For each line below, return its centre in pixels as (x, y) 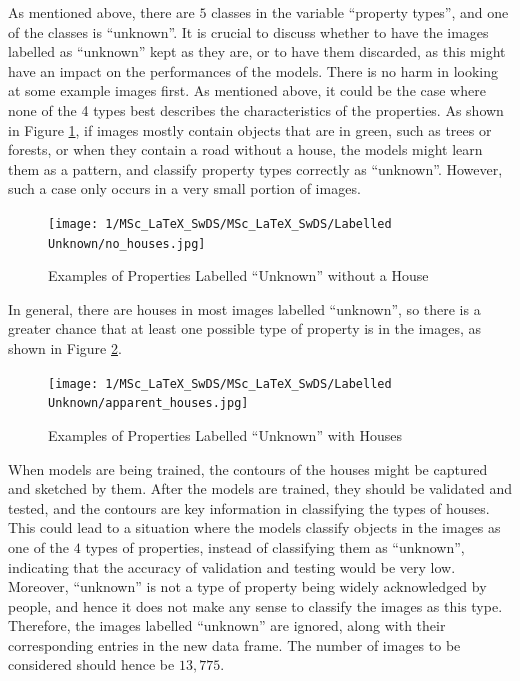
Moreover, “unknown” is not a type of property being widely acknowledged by (247, 586)
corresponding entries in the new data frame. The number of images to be (234, 644)
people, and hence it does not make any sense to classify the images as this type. (255, 605)
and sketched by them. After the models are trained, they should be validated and (260, 488)
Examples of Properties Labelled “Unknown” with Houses (225, 434)
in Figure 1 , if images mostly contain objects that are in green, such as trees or (250, 129)
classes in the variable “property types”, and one (360, 12)
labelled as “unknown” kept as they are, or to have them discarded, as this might (257, 51)
